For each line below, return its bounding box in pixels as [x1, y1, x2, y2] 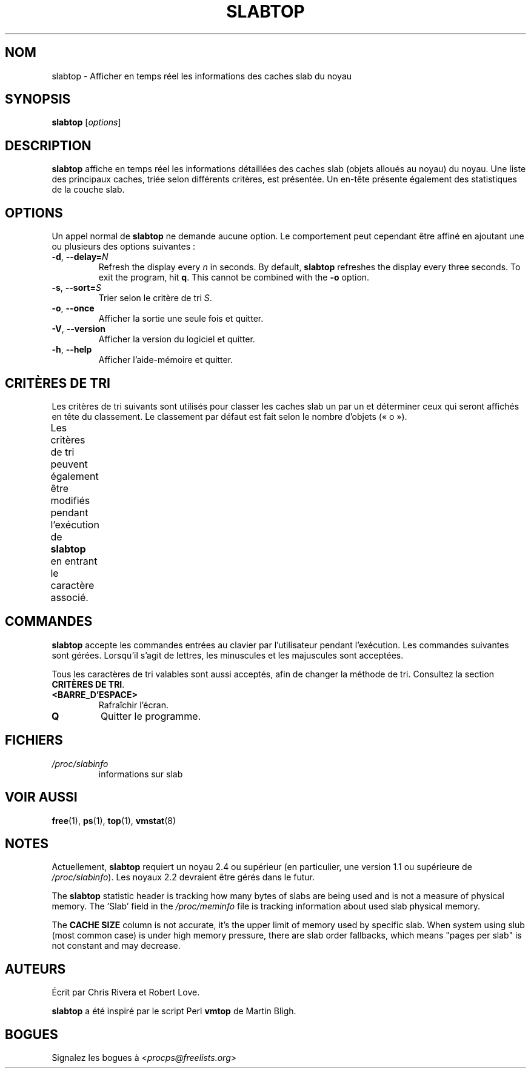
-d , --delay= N [52, 251, 109, 262]
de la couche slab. [52, 184, 125, 195]
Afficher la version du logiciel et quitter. [98, 334, 255, 345]
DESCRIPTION [5, 138, 92, 153]
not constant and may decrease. [52, 940, 181, 951]
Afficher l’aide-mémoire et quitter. [98, 354, 233, 365]
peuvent [50, 457, 88, 470]
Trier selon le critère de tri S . [98, 293, 212, 304]
